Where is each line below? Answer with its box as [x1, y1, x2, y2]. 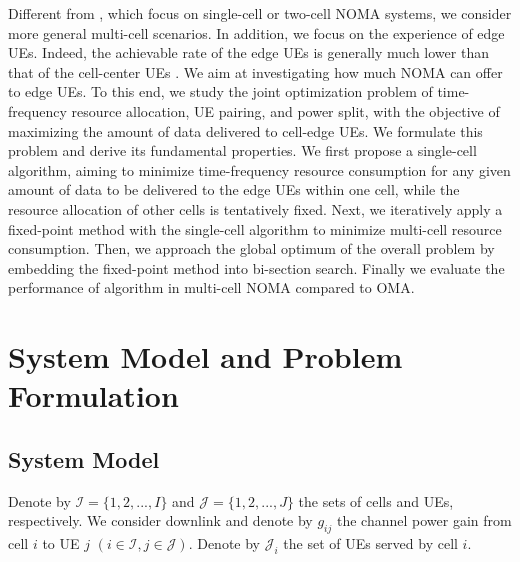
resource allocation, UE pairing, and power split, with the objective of [71, 100, 500, 121]
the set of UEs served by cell [283, 533, 458, 554]
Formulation [8, 375, 179, 416]
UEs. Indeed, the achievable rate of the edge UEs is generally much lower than [8, 42, 489, 63]
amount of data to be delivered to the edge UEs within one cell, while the [8, 179, 460, 200]
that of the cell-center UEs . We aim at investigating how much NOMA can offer [8, 61, 503, 82]
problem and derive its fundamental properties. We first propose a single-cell [8, 140, 477, 161]
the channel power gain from [336, 510, 512, 531]
